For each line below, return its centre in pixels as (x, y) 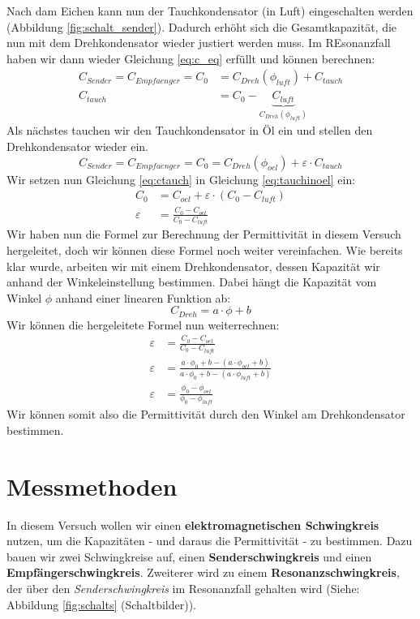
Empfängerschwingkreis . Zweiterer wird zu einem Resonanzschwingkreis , (203, 572)
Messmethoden (92, 486)
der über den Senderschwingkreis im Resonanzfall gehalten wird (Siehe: (183, 589)
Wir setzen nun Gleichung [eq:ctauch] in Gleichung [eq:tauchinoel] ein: (181, 179)
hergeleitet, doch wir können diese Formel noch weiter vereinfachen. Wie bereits (205, 249)
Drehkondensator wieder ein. (78, 146)
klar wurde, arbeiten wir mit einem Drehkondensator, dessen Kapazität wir (193, 266)
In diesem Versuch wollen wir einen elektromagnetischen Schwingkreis (193, 524)
